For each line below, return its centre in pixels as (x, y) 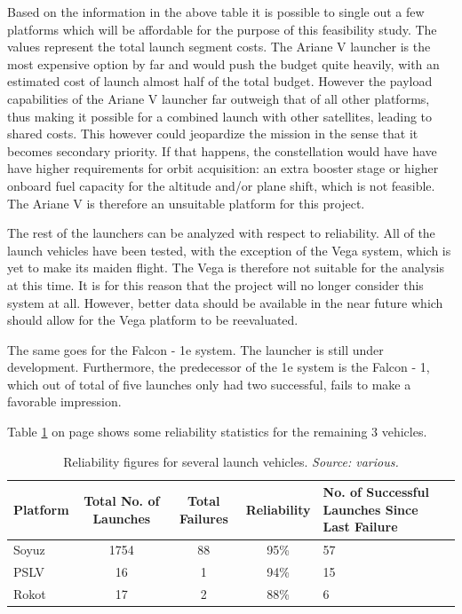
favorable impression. (64, 401)
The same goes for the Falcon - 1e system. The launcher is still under (195, 349)
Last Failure (360, 527)
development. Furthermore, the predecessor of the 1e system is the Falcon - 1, (219, 367)
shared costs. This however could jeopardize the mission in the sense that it (213, 134)
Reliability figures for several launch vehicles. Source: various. (231, 461)
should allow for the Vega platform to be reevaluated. (153, 320)
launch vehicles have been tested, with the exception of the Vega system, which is (229, 250)
